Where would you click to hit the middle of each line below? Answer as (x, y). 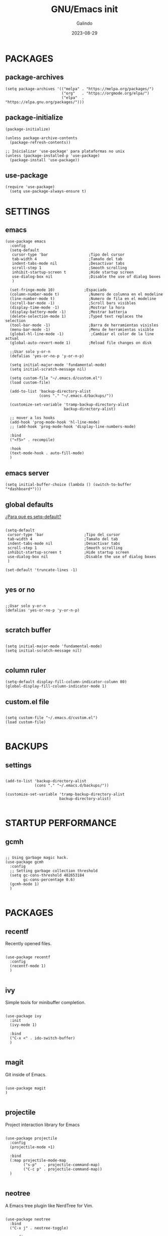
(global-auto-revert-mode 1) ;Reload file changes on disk (81, 343)
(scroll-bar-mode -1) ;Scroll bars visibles (73, 303)
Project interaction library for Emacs (43, 1125)
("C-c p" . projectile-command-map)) (63, 1169)
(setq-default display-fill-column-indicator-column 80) (66, 682)
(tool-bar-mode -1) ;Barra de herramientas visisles (84, 325)
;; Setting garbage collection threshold (54, 871)
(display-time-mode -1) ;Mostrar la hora (67, 308)
